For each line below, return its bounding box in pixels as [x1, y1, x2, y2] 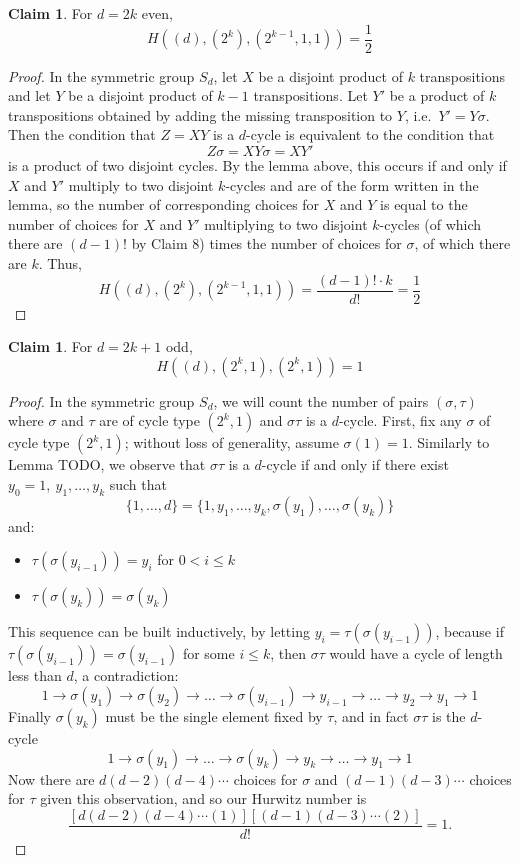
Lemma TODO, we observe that [8, 454, 206, 475]
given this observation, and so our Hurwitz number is [40, 788, 367, 809]
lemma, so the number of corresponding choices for [8, 194, 320, 215]
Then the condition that [8, 124, 156, 145]
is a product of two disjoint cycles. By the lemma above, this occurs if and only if [8, 155, 507, 176]
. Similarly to [408, 432, 490, 453]
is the [431, 706, 466, 727]
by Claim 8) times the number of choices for [131, 233, 402, 254]
